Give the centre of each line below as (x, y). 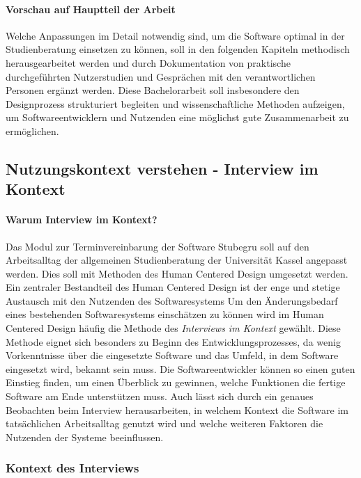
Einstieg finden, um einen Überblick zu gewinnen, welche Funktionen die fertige (176, 382)
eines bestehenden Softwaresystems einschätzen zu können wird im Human (165, 314)
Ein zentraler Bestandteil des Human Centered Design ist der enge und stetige (173, 287)
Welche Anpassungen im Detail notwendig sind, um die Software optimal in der (175, 35)
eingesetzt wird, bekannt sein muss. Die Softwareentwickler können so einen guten (180, 368)
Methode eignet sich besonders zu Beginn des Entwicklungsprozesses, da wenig (173, 341)
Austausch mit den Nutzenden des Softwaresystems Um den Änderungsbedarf (172, 300)
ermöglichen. (32, 130)
